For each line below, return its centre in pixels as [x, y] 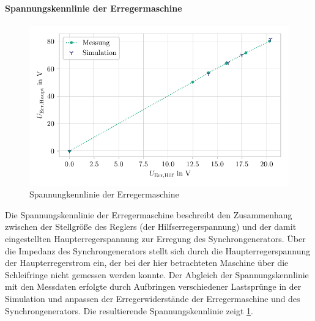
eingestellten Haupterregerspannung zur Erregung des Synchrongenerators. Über [155, 238]
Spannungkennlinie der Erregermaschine [104, 194]
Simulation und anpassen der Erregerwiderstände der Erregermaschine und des [153, 298]
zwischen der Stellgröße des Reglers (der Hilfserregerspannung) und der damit [151, 227]
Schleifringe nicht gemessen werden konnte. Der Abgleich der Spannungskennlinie [157, 274]
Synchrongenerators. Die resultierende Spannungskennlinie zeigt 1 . [129, 310]
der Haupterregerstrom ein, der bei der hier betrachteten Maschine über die [147, 263]
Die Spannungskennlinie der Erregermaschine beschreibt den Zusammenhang [149, 214]
